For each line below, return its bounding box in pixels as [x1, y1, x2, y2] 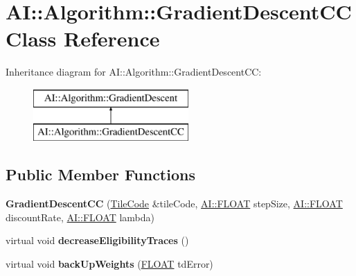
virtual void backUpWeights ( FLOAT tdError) [6, 257, 213, 271]
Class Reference [6, 24, 160, 53]
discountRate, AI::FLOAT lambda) [6, 209, 154, 224]
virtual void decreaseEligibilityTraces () [6, 233, 189, 248]
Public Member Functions [6, 164, 195, 185]
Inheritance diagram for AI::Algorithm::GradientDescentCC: [6, 64, 262, 79]
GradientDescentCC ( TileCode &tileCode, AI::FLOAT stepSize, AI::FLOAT [6, 196, 343, 211]
